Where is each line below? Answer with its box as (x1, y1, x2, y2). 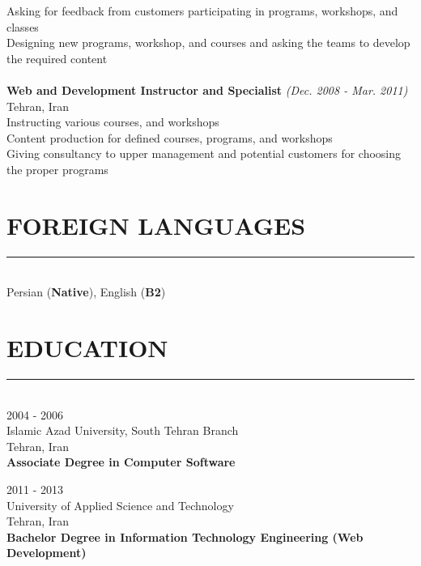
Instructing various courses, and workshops (6, 113, 219, 130)
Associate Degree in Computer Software (6, 453, 236, 470)
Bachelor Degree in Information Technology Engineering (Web (6, 528, 364, 545)
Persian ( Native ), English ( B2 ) (6, 283, 166, 300)
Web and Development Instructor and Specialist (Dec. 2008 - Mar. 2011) (6, 81, 408, 98)
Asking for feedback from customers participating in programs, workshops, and (6, 2, 398, 19)
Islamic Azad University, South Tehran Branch (6, 422, 239, 439)
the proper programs (6, 160, 108, 177)
